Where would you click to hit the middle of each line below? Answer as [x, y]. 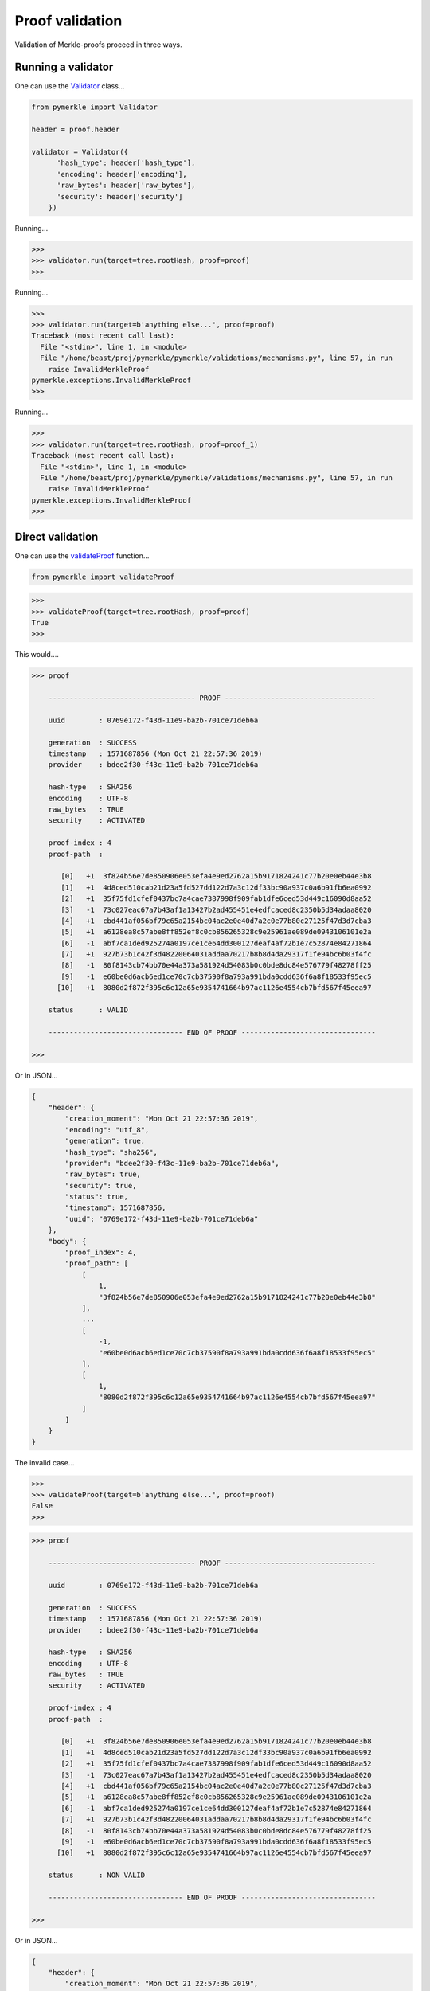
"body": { [67, 1241]
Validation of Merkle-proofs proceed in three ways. [98, 45]
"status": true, [97, 1197]
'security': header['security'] [120, 196]
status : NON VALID [97, 1875]
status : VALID [88, 1010]
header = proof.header [76, 130]
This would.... [37, 655]
